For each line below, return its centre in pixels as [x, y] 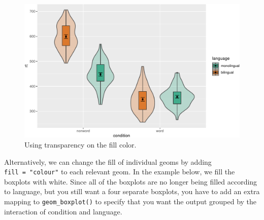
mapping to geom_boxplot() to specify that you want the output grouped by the [130, 201]
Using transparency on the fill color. [80, 144]
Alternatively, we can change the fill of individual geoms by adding [108, 161]
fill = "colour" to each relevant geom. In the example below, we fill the [120, 172]
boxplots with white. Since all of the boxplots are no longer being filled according [131, 181]
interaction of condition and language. [63, 211]
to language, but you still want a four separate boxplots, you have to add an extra [132, 191]
